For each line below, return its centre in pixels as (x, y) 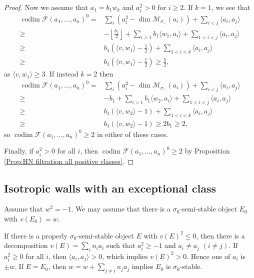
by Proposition (207, 151)
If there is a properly (36, 235)
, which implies (125, 256)
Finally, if (19, 151)
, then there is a (220, 235)
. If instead (62, 74)
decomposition (26, 245)
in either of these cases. (132, 134)
